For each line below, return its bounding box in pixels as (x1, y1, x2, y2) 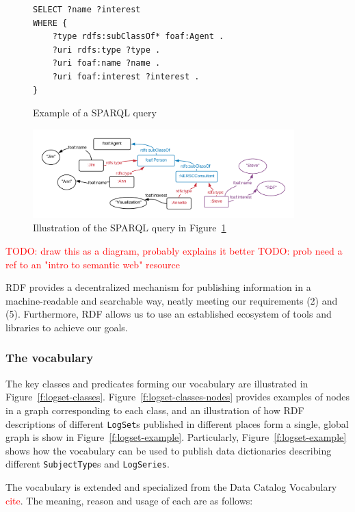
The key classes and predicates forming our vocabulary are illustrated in (5, 376, 308, 390)
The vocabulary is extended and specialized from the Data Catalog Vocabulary (5, 480, 337, 494)
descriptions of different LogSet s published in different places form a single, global (5, 416, 349, 431)
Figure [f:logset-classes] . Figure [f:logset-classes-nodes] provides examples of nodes (5, 389, 350, 404)
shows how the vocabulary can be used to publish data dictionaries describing (5, 443, 332, 457)
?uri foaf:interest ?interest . (52, 71, 200, 81)
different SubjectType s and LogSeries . (5, 457, 170, 471)
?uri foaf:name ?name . (52, 58, 161, 68)
